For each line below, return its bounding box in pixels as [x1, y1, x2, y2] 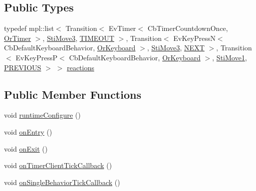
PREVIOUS [4, 62, 42, 72]
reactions [67, 62, 94, 72]
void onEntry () [4, 126, 52, 137]
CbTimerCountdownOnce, [147, 23, 228, 33]
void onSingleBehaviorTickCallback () [4, 177, 120, 187]
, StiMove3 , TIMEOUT [43, 32, 115, 43]
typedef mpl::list [4, 23, 54, 33]
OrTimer [4, 32, 31, 43]
